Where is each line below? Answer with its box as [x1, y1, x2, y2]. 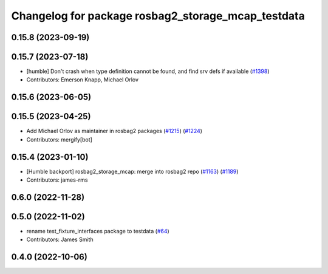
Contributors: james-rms [26, 176, 88, 183]
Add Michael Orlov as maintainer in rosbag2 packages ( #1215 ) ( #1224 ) [26, 128, 203, 135]
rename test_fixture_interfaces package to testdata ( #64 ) [26, 228, 169, 235]
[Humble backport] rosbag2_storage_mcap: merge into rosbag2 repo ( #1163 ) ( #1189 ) [26, 168, 239, 175]
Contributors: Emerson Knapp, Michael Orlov [26, 76, 139, 83]
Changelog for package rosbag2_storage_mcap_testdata [11, 9, 305, 22]
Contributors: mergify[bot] [26, 135, 92, 143]
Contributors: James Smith [26, 236, 94, 243]
